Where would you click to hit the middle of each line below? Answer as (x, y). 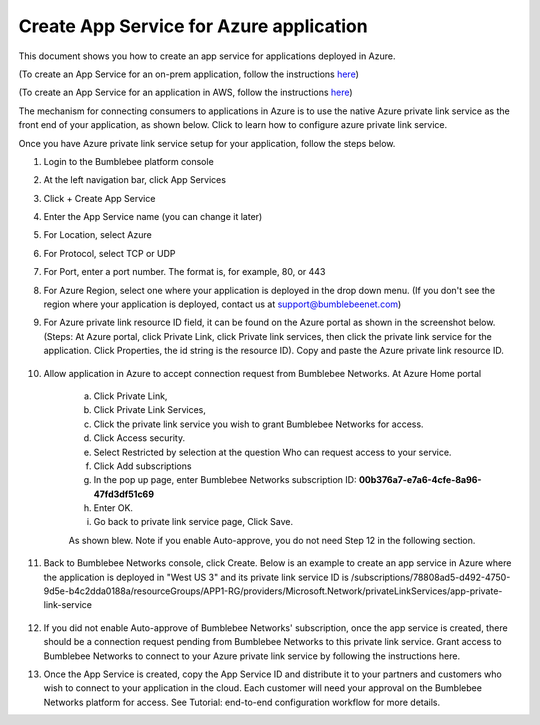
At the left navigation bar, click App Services (135, 180)
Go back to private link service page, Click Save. (193, 522)
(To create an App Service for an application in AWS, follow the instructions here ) (186, 92)
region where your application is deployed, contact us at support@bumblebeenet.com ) (222, 304)
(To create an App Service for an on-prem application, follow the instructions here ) (189, 74)
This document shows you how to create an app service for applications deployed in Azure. (207, 56)
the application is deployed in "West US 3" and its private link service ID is (196, 577)
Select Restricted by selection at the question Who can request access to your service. (272, 452)
